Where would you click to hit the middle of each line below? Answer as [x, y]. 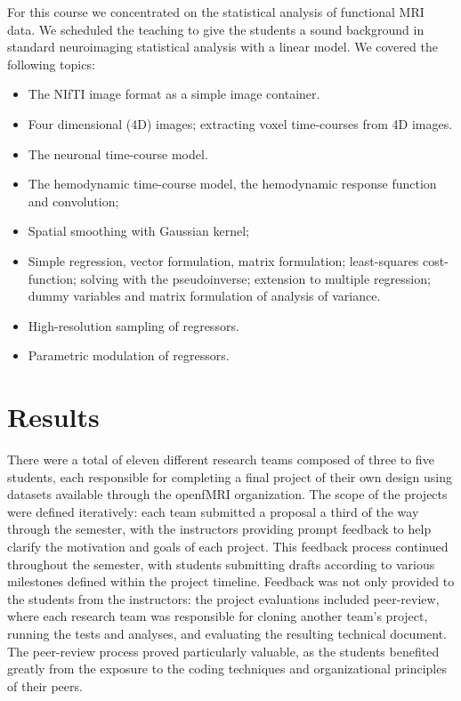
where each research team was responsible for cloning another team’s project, [218, 616]
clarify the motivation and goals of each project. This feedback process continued [228, 546]
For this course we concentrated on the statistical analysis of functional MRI [216, 12]
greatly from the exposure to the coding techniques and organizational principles [227, 669]
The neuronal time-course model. [118, 153]
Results [53, 417]
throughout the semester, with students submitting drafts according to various [221, 564]
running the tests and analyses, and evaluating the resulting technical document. [227, 633]
